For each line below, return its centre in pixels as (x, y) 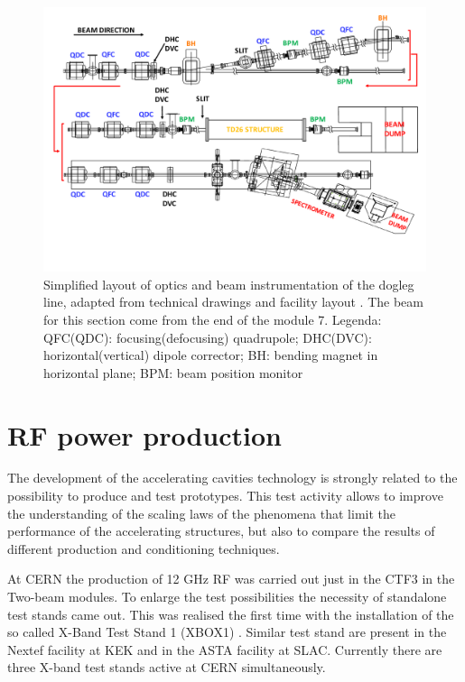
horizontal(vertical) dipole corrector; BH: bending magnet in (211, 355)
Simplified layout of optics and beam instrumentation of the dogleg (229, 284)
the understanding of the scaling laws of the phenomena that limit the (202, 513)
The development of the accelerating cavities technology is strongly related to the (232, 478)
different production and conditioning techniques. (144, 548)
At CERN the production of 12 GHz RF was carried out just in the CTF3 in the (231, 579)
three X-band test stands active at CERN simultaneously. (167, 667)
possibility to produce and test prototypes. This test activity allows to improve (225, 496)
